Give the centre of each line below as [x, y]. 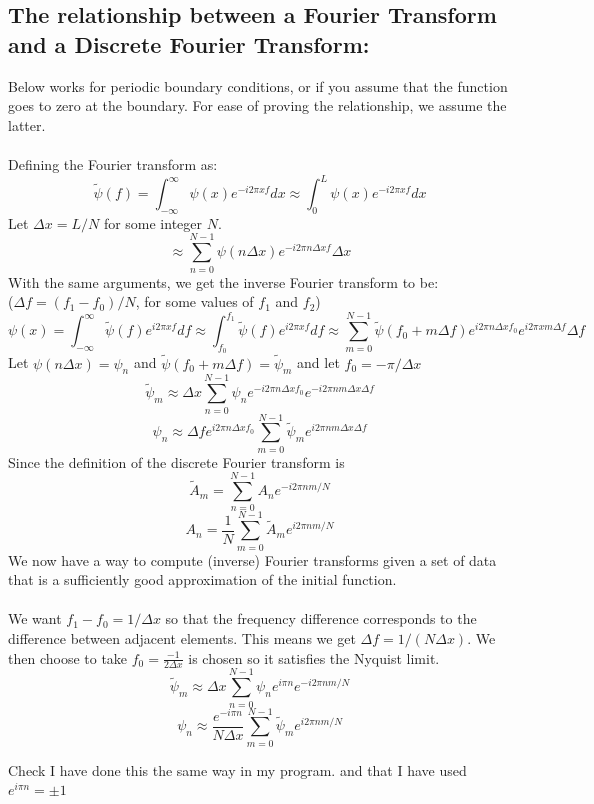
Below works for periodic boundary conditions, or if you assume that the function [258, 85]
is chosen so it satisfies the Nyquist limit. [314, 657]
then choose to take [68, 657]
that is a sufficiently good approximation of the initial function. [202, 579]
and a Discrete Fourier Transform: [189, 43]
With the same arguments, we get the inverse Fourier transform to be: [223, 281]
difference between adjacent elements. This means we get [182, 637]
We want [35, 618]
